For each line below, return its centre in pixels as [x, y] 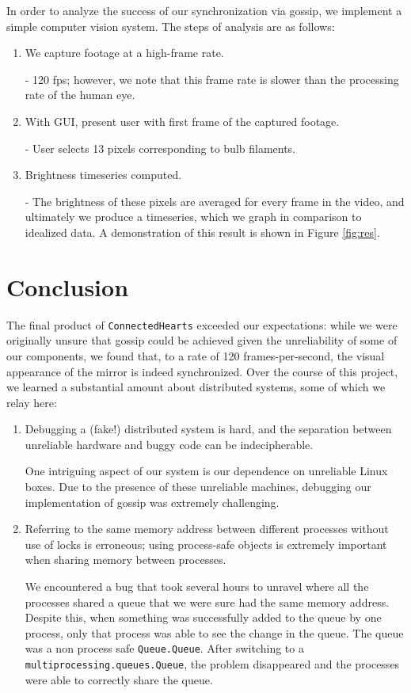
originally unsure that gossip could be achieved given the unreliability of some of [202, 340]
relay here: [32, 402]
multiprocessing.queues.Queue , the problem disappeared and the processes [212, 664]
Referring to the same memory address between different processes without [207, 529]
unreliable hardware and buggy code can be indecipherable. [169, 444]
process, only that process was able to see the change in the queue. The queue [214, 632]
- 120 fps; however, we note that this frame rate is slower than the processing [212, 79]
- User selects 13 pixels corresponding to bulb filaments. [160, 148]
